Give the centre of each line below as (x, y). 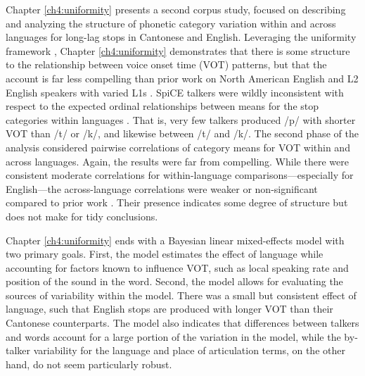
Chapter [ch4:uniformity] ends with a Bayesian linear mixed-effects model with (175, 240)
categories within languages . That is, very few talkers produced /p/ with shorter (181, 119)
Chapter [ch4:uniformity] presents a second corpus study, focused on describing (176, 9)
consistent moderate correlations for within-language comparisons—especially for (180, 175)
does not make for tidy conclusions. (82, 216)
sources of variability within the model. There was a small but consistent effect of (181, 295)
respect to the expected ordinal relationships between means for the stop (162, 106)
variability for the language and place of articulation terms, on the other (189, 350)
